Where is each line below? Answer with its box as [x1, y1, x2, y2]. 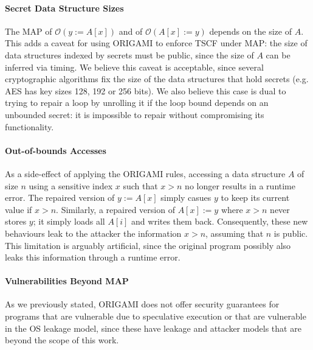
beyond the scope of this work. [5, 334, 119, 346]
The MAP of [5, 24, 52, 37]
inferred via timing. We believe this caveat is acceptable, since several [5, 60, 264, 73]
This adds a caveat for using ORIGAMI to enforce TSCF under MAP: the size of [5, 37, 308, 49]
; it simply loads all [33, 215, 105, 228]
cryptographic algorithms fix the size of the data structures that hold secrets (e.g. [5, 72, 309, 85]
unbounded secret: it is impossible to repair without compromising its [5, 108, 264, 121]
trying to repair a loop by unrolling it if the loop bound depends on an [5, 96, 269, 109]
